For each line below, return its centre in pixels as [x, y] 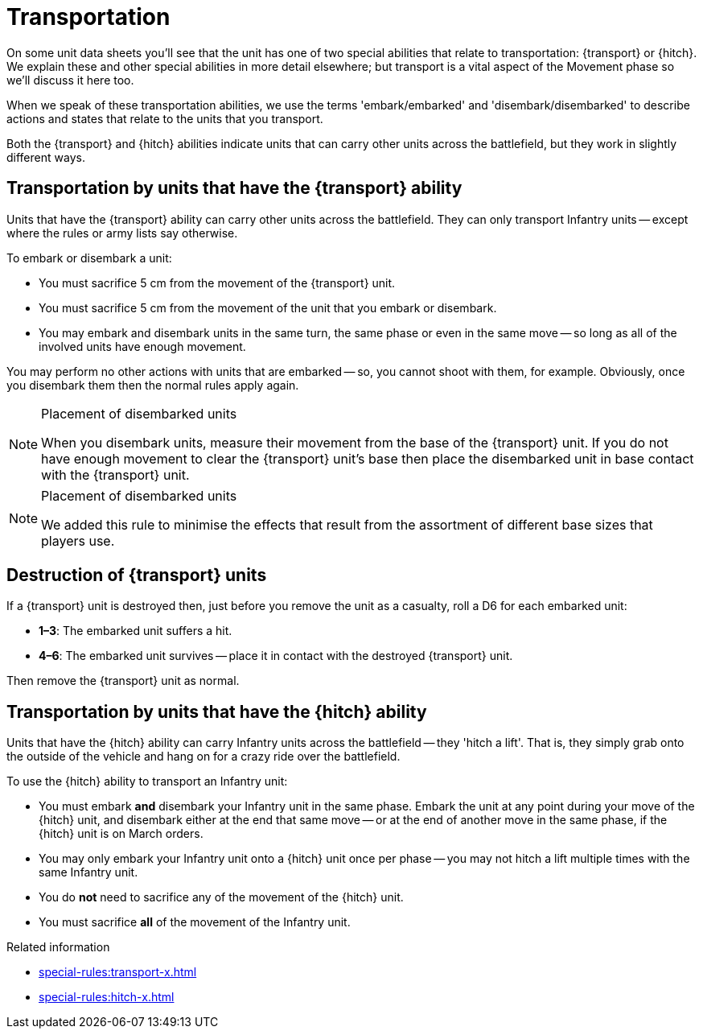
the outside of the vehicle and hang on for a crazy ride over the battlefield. [203, 757]
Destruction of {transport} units [137, 575]
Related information [58, 947]
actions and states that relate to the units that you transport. [165, 118]
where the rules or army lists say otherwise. [122, 233]
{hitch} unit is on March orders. [121, 834]
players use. [78, 540]
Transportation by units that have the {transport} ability [234, 188]
